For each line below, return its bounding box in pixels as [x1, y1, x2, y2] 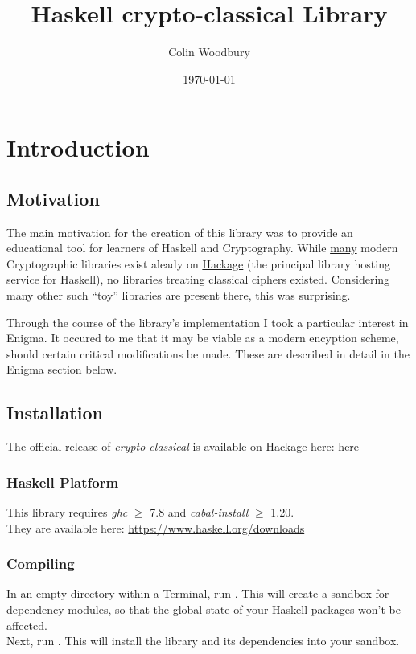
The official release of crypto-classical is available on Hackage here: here [6, 438, 360, 455]
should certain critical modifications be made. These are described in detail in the [6, 345, 410, 362]
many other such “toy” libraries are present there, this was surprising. [6, 287, 351, 304]
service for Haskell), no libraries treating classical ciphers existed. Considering [6, 271, 390, 288]
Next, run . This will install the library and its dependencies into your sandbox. [6, 632, 400, 649]
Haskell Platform [6, 472, 119, 492]
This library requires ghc [6, 504, 128, 521]
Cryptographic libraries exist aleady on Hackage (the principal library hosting [6, 255, 390, 272]
